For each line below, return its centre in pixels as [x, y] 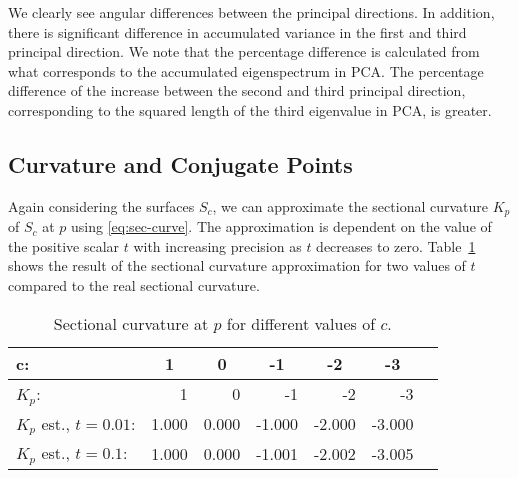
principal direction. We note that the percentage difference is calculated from [244, 51]
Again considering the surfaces [101, 205]
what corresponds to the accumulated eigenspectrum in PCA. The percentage [246, 70]
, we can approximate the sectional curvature [350, 205]
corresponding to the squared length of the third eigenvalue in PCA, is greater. [250, 109]
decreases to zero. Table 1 [396, 245]
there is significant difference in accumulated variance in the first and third [237, 31]
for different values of [301, 323]
